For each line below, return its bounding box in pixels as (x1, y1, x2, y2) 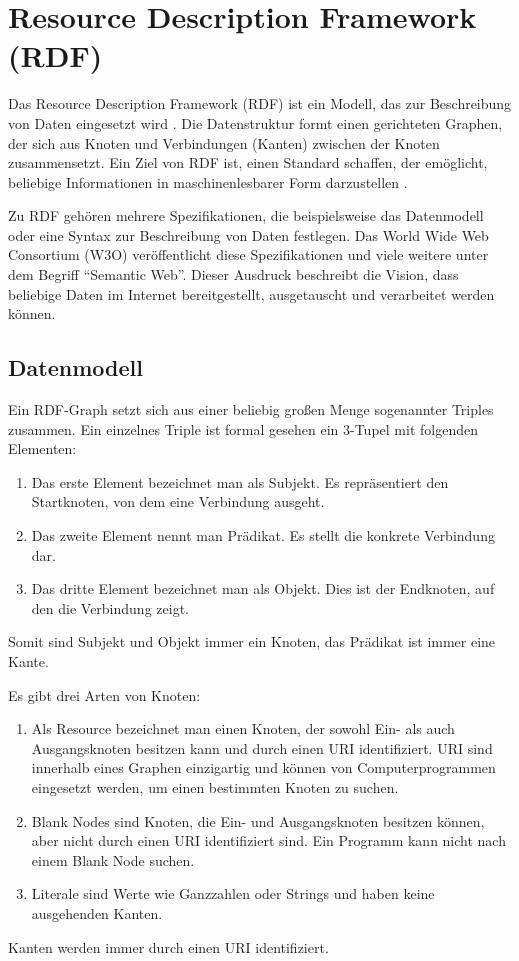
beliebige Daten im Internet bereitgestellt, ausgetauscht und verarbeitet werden (8, 283, 495, 304)
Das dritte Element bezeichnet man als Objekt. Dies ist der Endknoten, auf (31, 578, 495, 599)
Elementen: (8, 438, 77, 459)
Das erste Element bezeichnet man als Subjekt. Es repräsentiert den (31, 471, 449, 492)
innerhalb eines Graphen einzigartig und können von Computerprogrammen (31, 757, 496, 778)
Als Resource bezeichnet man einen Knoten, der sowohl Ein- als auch (31, 718, 455, 739)
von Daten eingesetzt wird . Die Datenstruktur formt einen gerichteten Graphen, (8, 112, 503, 133)
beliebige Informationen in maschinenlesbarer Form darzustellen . (8, 171, 408, 192)
